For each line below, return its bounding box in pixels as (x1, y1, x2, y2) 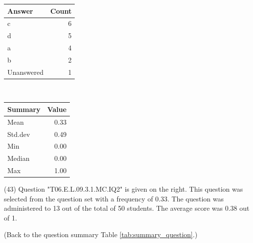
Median (7, 153, 30, 163)
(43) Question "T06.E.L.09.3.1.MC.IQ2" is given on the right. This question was (4, 184, 243, 194)
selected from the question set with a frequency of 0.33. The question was (4, 193, 224, 203)
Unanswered (7, 66, 44, 77)
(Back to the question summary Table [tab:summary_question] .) (4, 229, 198, 239)
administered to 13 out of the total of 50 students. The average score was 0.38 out (4, 203, 250, 213)
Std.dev (7, 129, 30, 139)
